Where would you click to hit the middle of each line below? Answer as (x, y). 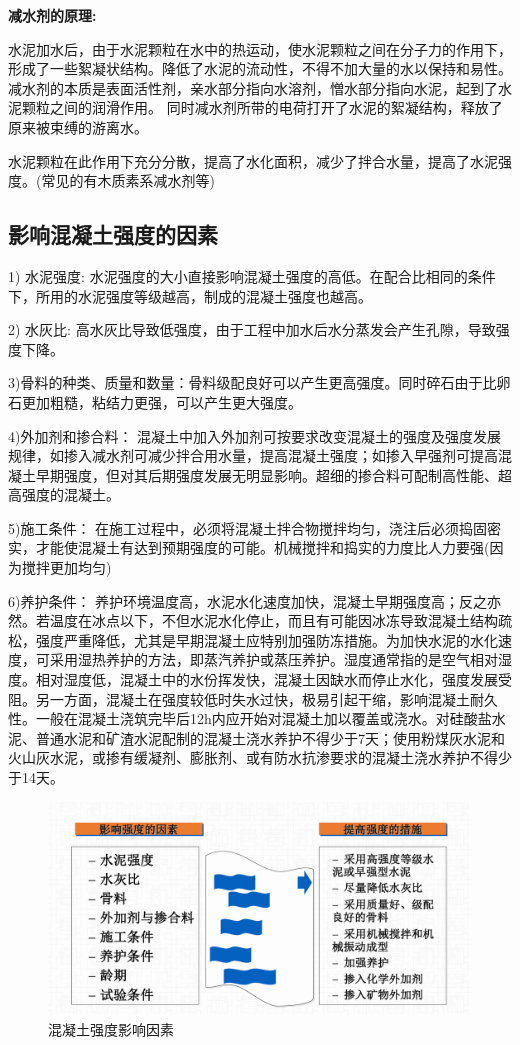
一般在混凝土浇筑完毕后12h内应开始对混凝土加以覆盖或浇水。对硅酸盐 (263, 718)
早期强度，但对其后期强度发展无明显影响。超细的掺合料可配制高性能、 (266, 474)
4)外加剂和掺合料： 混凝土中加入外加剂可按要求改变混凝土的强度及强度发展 (255, 435)
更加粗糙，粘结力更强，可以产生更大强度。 (161, 401)
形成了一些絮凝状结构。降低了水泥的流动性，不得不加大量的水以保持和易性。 (260, 68)
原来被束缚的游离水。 (78, 126)
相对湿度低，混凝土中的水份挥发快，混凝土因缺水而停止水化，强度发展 (266, 679)
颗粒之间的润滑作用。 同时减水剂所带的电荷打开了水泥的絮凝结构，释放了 (262, 107)
